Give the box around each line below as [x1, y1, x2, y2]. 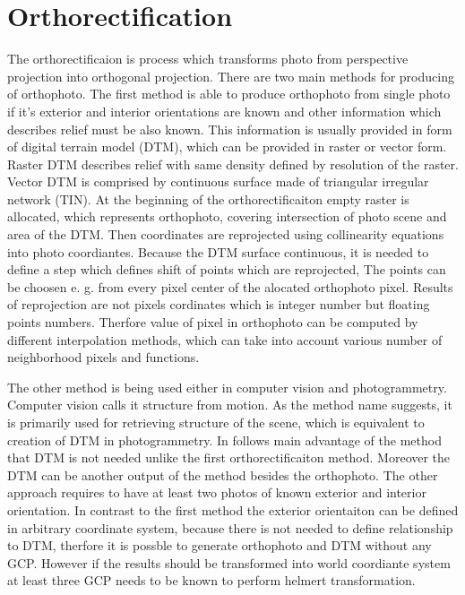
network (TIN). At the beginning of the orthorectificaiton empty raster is [7, 189, 409, 208]
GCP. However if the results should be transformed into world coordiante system [7, 553, 451, 572]
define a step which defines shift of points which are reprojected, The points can [7, 260, 446, 279]
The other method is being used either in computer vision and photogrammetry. [7, 377, 447, 396]
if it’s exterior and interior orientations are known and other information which [7, 101, 442, 120]
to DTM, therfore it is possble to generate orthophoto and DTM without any [7, 536, 432, 555]
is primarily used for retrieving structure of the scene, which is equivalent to [7, 413, 425, 431]
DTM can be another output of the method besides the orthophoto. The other [7, 465, 438, 484]
